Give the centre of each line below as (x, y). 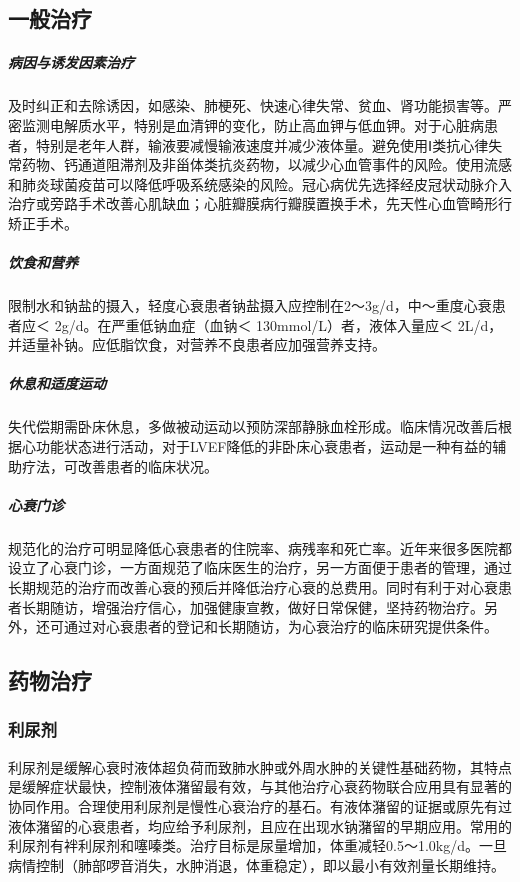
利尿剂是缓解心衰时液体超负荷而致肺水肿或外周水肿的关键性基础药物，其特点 (260, 766)
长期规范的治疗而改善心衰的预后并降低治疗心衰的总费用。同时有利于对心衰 (253, 586)
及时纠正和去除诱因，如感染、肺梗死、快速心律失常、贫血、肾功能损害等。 (253, 105)
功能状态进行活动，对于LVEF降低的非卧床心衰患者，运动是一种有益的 (264, 446)
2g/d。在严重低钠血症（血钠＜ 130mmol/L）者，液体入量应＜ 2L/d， (278, 324)
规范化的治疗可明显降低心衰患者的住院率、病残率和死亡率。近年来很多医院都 (260, 547)
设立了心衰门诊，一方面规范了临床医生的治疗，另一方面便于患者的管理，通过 (260, 567)
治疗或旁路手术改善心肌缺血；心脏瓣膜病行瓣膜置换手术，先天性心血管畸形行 (260, 203)
